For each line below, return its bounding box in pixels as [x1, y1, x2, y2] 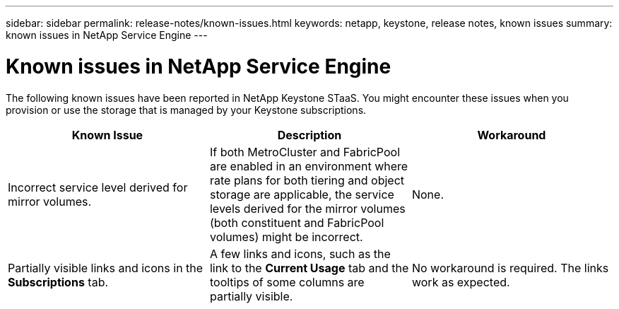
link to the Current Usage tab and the [209, 260, 409, 275]
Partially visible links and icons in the [8, 260, 204, 275]
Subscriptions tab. [8, 274, 109, 289]
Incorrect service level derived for [8, 180, 188, 194]
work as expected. [411, 274, 510, 289]
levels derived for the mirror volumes [209, 201, 406, 216]
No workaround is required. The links [411, 260, 609, 275]
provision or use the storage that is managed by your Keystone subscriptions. [6, 103, 367, 116]
